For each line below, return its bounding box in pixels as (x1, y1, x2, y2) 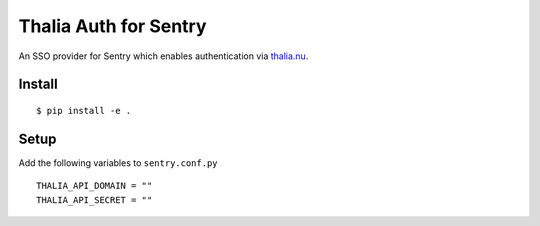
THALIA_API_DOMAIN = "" (36, 180, 153, 192)
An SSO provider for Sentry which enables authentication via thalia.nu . (18, 50, 309, 62)
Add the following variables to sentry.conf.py (18, 156, 218, 169)
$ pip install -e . (36, 105, 132, 116)
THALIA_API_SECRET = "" (36, 194, 153, 205)
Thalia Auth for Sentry (18, 15, 207, 37)
